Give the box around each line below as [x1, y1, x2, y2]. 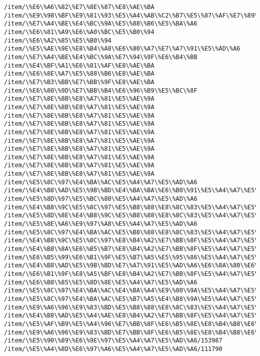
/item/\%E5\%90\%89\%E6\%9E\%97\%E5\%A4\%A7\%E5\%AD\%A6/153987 [4, 337, 222, 344]
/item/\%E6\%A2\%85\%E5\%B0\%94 [4, 37, 111, 44]
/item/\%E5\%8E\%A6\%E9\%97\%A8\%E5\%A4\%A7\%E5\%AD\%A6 [4, 220, 197, 228]
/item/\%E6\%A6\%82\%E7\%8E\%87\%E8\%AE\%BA [4, 4, 154, 11]
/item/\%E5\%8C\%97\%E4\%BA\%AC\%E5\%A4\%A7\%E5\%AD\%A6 [4, 178, 197, 186]
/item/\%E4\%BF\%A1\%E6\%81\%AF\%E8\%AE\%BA [4, 62, 154, 69]
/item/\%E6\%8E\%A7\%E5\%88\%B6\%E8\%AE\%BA [4, 70, 154, 78]
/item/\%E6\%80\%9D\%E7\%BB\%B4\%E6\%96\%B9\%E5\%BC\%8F [4, 87, 197, 94]
